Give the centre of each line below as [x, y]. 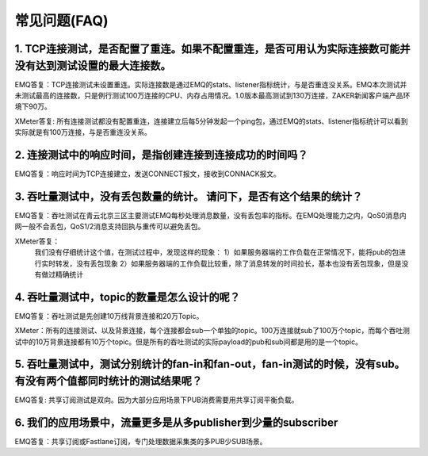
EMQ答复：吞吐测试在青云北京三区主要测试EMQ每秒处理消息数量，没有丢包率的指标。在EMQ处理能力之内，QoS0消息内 [211, 216]
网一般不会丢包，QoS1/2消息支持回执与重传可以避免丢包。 [110, 227]
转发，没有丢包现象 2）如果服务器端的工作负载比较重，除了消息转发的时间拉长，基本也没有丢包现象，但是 [228, 263]
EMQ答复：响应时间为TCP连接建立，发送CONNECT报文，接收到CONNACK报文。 [148, 174]
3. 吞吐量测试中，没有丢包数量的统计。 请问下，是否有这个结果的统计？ [189, 196]
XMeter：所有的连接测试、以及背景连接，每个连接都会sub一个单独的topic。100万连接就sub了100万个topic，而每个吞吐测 [212, 331]
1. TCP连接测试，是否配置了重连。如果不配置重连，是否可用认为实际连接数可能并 [212, 49]
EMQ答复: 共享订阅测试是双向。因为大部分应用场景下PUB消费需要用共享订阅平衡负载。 [157, 400]
